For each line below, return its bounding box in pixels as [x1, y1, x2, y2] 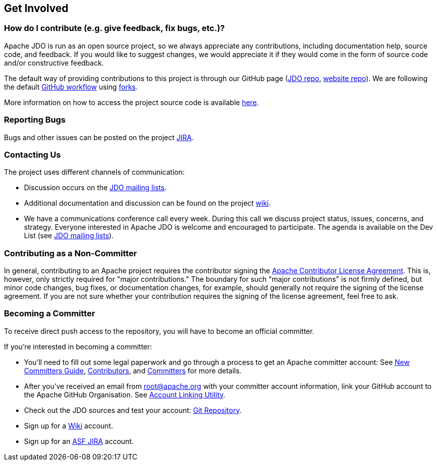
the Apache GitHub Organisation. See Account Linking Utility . [24, 390, 226, 399]
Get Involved [4, 2, 69, 15]
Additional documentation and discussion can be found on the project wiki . [24, 199, 271, 208]
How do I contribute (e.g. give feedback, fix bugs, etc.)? [4, 23, 225, 34]
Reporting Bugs [4, 115, 66, 125]
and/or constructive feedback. [4, 58, 104, 67]
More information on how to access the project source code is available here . [4, 98, 259, 107]
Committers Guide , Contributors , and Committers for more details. [24, 366, 242, 375]
